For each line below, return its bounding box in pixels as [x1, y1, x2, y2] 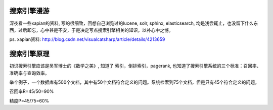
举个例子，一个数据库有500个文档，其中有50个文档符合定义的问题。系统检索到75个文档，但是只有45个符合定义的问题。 [9, 79, 260, 85]
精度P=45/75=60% [9, 97, 50, 103]
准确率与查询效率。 [9, 70, 50, 76]
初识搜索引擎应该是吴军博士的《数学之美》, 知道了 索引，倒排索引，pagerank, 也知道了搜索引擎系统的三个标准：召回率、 [9, 63, 261, 69]
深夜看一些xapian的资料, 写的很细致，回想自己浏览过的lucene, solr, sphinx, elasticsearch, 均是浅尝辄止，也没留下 [9, 20, 245, 26]
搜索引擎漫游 [9, 7, 50, 15]
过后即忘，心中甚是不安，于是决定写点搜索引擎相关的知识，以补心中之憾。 [18, 27, 173, 33]
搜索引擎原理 [9, 49, 50, 58]
